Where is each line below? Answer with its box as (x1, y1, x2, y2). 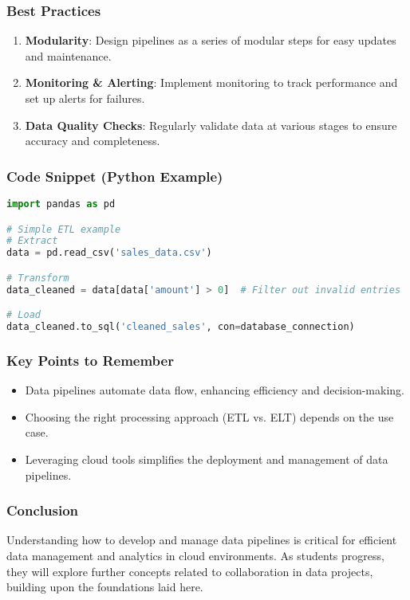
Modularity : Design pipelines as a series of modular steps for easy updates (25, 32, 396, 49)
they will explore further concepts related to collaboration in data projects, (6, 563, 373, 579)
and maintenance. (25, 47, 112, 64)
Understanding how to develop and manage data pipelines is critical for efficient (6, 531, 397, 548)
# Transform (6, 272, 69, 284)
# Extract (6, 235, 58, 247)
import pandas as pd (6, 198, 116, 210)
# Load (6, 309, 41, 321)
